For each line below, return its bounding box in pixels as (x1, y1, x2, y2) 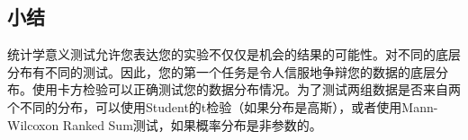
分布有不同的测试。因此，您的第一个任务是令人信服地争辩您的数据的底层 (7, 62, 436, 81)
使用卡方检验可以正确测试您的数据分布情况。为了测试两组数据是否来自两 (31, 80, 461, 99)
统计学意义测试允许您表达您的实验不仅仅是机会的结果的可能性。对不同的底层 (7, 45, 461, 64)
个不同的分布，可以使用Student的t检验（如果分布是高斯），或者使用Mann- (7, 97, 438, 116)
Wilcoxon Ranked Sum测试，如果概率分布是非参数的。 (7, 115, 322, 134)
